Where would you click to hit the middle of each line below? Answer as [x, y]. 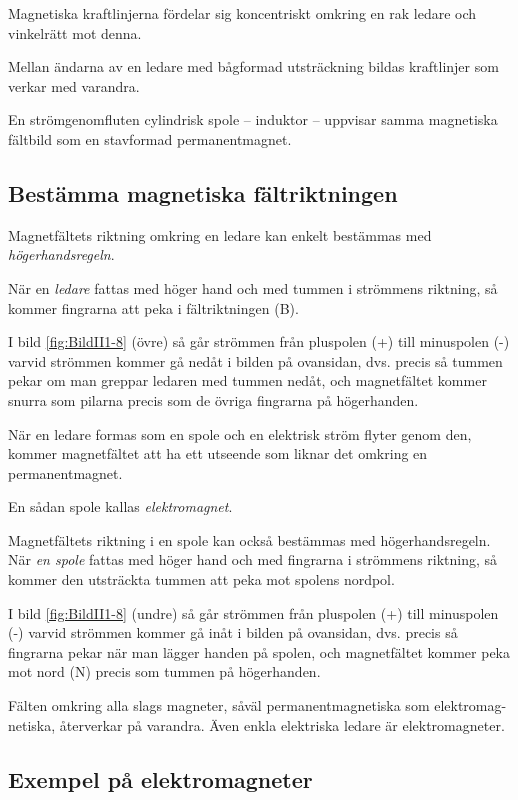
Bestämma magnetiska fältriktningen [203, 192]
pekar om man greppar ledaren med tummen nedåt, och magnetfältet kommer [247, 380]
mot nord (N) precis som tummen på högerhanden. [164, 671]
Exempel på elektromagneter [160, 778]
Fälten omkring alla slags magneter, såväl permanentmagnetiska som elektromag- [257, 705]
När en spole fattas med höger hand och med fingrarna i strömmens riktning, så [253, 559]
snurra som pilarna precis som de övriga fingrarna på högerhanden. [213, 399]
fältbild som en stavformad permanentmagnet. [150, 138]
